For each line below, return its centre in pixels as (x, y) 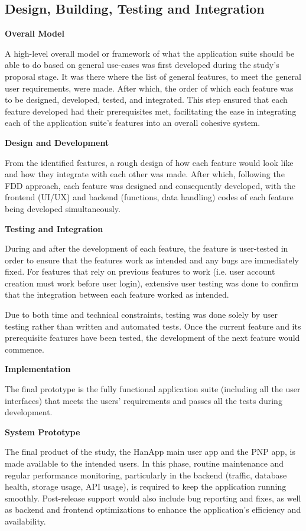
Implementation (38, 369)
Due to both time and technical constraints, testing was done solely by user (141, 315)
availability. (25, 521)
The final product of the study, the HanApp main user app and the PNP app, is (150, 452)
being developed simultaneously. (63, 208)
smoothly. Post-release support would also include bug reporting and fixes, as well (153, 498)
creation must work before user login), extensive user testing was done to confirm (152, 283)
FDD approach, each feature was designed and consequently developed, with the (150, 185)
